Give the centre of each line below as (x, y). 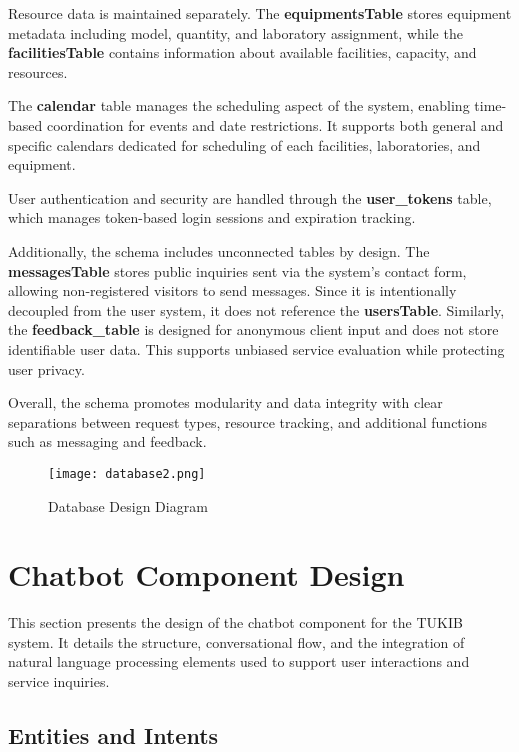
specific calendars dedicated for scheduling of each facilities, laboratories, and (244, 144)
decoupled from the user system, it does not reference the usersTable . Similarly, (256, 309)
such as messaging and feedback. (107, 441)
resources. (38, 71)
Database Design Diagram (128, 505)
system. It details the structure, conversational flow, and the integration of (236, 641)
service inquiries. (59, 681)
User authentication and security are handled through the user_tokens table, (250, 197)
